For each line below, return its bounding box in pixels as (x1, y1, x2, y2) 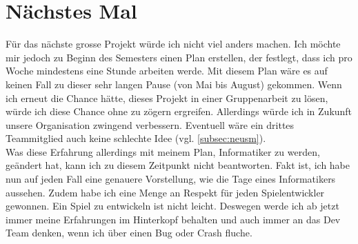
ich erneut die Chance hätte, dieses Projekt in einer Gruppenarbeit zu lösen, (6, 90, 328, 105)
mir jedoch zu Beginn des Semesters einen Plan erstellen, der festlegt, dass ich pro (6, 50, 352, 64)
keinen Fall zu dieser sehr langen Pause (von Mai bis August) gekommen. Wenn (6, 77, 342, 91)
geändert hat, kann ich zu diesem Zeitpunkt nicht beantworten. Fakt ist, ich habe (6, 158, 350, 172)
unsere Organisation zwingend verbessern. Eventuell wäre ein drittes (6, 117, 295, 132)
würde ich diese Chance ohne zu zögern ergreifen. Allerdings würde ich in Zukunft (6, 104, 352, 119)
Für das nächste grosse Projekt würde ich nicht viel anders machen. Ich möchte (6, 37, 341, 51)
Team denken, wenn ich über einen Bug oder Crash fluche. (6, 225, 252, 240)
